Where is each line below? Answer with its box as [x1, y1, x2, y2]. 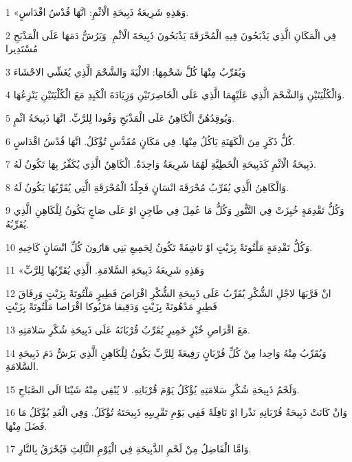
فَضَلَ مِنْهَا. [5, 418, 47, 432]
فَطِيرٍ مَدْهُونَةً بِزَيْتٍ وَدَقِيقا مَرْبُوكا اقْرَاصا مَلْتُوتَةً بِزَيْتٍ [5, 299, 218, 313]
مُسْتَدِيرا [5, 41, 38, 56]
